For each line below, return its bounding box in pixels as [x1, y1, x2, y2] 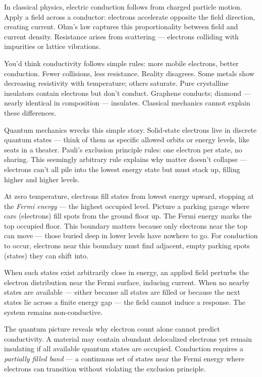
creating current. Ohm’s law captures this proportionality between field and [4, 21, 238, 32]
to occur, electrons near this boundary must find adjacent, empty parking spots [4, 240, 250, 251]
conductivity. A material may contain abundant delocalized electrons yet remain [4, 333, 252, 344]
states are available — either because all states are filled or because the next [4, 287, 240, 297]
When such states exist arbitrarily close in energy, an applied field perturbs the [4, 267, 249, 278]
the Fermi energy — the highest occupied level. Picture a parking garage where [4, 200, 250, 211]
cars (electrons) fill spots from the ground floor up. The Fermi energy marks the [4, 210, 252, 221]
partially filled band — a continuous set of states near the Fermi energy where [4, 353, 244, 363]
